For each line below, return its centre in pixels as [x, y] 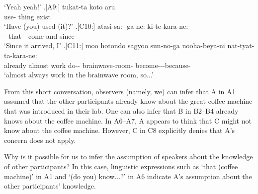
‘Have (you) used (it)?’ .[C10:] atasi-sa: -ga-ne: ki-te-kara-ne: [96, 26]
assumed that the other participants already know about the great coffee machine [128, 101]
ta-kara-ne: [21, 55]
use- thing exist [27, 16]
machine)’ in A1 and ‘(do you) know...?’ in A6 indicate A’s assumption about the [128, 176]
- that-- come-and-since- [41, 35]
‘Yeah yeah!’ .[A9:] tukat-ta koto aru [60, 6]
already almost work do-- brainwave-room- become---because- [97, 65]
